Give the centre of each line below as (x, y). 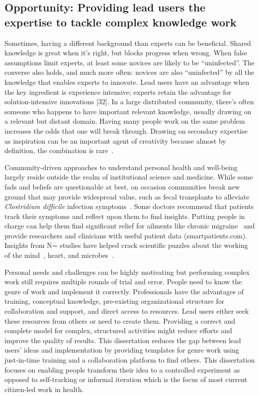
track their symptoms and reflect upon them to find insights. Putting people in (125, 216)
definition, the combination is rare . (59, 150)
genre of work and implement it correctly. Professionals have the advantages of (124, 291)
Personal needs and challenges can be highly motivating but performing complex (127, 272)
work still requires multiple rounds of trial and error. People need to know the (123, 282)
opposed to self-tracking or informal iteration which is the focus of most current (126, 379)
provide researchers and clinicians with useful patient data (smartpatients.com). (126, 235)
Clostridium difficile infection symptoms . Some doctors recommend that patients (129, 206)
